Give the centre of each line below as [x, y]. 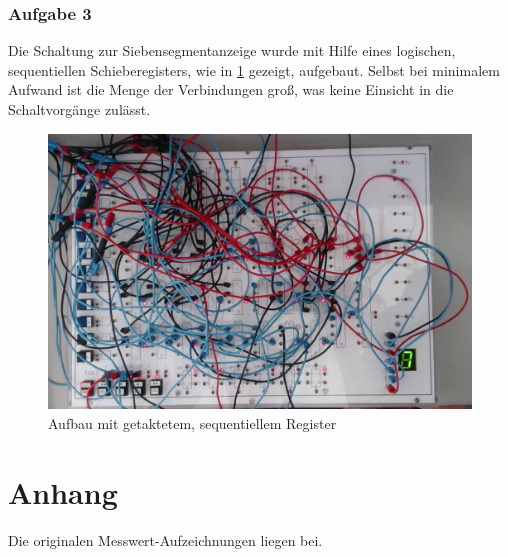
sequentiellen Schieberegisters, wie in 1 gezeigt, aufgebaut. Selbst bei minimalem [254, 69]
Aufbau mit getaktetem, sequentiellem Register [192, 422]
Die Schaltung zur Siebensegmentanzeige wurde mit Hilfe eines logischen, [232, 50]
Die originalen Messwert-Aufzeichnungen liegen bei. [165, 539]
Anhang [63, 491]
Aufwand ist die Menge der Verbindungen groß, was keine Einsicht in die [231, 89]
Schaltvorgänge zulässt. [79, 109]
